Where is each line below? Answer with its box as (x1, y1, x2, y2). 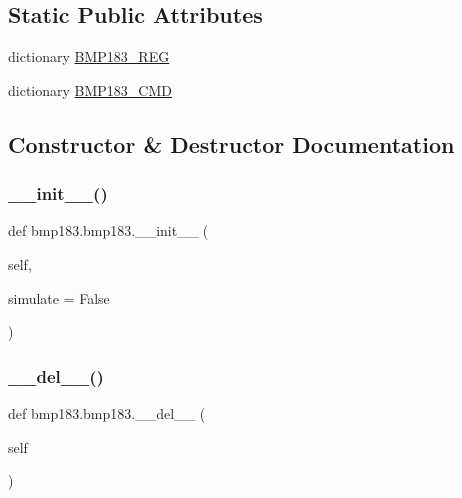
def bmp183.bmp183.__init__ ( (8, 220, 209, 241)
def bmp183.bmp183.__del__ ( (8, 402, 206, 423)
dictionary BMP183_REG (8, 46, 170, 67)
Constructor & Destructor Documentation (8, 128, 455, 159)
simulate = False (8, 287, 110, 308)
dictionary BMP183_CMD (8, 79, 172, 100)
